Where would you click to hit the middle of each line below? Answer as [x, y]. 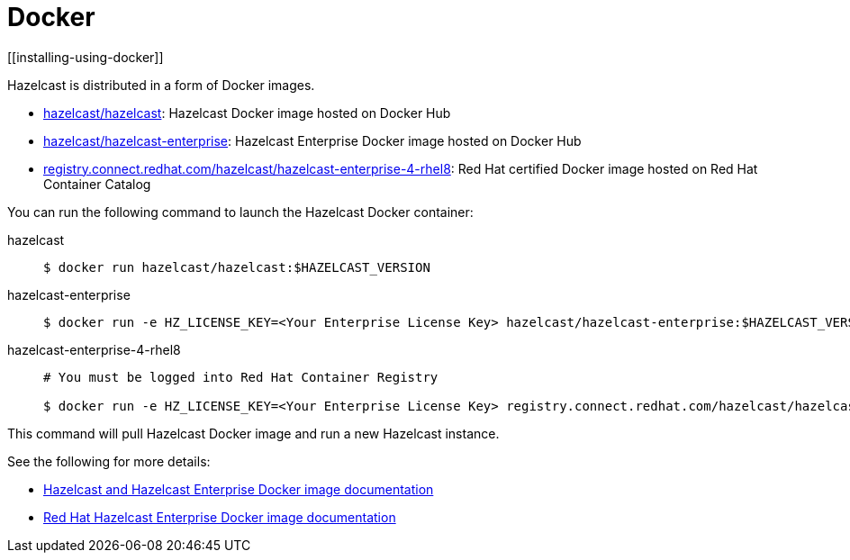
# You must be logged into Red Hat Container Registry [241, 377]
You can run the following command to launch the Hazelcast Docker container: [240, 212]
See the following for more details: [109, 461]
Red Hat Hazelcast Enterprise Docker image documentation [220, 517]
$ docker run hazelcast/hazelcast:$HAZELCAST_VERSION [237, 267]
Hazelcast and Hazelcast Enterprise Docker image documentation [239, 489]
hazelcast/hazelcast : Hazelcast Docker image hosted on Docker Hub [247, 113]
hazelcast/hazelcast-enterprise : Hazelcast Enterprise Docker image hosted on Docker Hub [312, 140]
